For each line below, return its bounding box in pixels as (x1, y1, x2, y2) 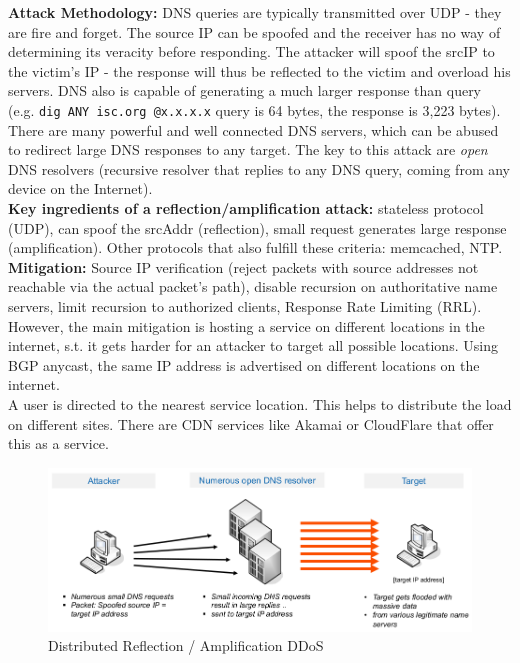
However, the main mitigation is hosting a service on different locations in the (8, 315, 485, 336)
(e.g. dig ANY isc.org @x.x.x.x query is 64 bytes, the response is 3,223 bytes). (8, 99, 501, 120)
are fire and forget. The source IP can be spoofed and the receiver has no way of (8, 21, 501, 42)
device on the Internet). (8, 178, 153, 199)
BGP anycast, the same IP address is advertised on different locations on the (8, 354, 480, 375)
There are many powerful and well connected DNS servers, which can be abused (8, 119, 499, 140)
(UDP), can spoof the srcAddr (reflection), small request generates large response (8, 217, 507, 238)
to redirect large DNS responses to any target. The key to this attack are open (8, 139, 488, 160)
